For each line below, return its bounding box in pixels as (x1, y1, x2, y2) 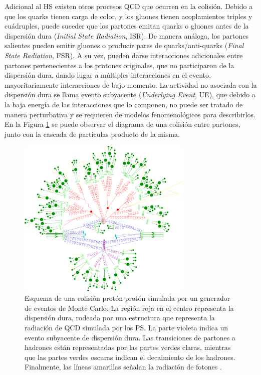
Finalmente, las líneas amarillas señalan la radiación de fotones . (25, 361, 222, 372)
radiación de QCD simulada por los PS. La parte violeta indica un (25, 322, 228, 332)
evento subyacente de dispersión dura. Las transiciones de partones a (25, 332, 235, 342)
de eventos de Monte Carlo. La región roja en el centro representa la (25, 302, 234, 313)
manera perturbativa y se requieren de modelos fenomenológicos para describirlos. (5, 109, 255, 119)
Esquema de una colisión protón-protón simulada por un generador (25, 293, 230, 303)
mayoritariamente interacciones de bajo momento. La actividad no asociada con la (5, 79, 257, 90)
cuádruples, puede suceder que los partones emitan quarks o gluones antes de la (5, 21, 249, 31)
